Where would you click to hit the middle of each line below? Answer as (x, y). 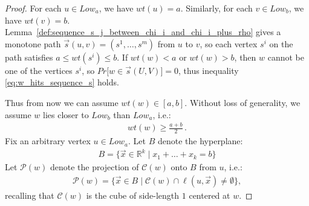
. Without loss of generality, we (242, 102)
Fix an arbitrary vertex (48, 141)
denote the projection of (94, 167)
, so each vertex (229, 43)
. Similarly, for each (216, 8)
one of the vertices (39, 70)
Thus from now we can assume (62, 102)
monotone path (33, 43)
